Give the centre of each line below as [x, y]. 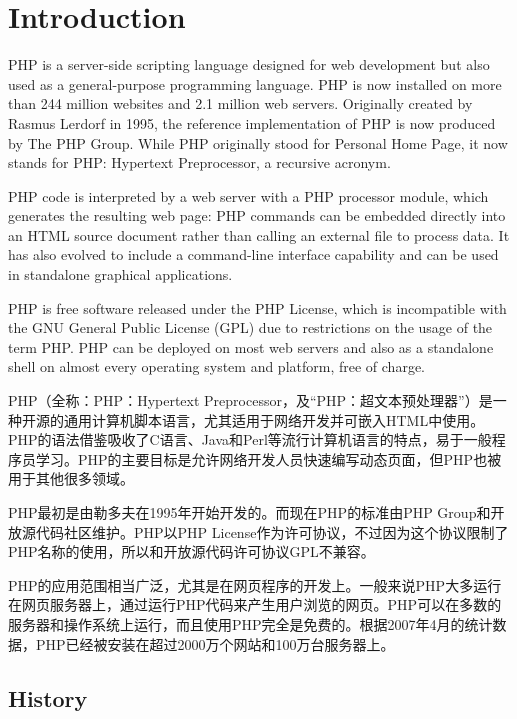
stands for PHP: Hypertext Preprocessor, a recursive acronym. [199, 162]
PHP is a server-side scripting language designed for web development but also [249, 64]
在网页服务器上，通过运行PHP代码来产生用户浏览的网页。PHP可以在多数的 [255, 604]
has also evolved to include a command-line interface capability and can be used [253, 254]
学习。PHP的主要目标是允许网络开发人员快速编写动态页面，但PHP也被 [268, 458]
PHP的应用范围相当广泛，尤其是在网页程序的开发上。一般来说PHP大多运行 [255, 584]
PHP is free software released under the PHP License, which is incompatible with [257, 307]
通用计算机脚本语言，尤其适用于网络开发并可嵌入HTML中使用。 [274, 419]
